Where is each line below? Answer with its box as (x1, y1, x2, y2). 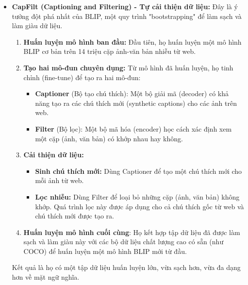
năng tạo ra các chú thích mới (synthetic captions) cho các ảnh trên (35, 98, 237, 108)
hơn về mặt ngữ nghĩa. (12, 272, 80, 282)
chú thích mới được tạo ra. (35, 211, 114, 221)
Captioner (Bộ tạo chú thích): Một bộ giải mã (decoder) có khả (35, 88, 229, 99)
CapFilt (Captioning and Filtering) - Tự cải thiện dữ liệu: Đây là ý (12, 1, 238, 11)
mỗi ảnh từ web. (35, 175, 84, 185)
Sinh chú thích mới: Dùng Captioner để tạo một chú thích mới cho (35, 166, 242, 176)
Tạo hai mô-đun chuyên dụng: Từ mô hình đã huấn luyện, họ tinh (23, 62, 233, 72)
